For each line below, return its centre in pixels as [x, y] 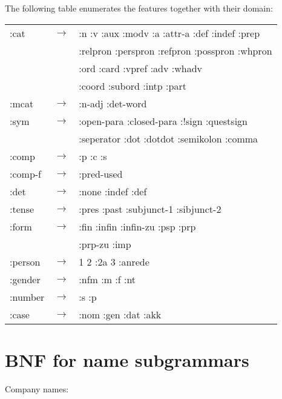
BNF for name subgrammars [127, 359]
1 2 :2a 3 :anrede [114, 261]
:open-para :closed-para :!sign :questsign [163, 121]
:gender [25, 279]
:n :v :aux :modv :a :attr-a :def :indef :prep [169, 33]
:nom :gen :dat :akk [120, 314]
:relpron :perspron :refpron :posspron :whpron [175, 50]
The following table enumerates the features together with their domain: [139, 8]
